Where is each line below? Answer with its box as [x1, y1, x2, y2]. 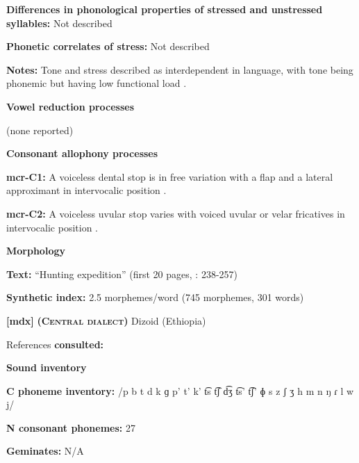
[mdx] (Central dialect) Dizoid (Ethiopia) [6, 313, 206, 327]
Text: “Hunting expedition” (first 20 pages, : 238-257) [6, 266, 238, 281]
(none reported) [6, 122, 74, 137]
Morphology [6, 243, 65, 258]
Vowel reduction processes [6, 99, 135, 113]
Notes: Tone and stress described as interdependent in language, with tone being [6, 62, 353, 76]
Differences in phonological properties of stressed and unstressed [6, 2, 323, 16]
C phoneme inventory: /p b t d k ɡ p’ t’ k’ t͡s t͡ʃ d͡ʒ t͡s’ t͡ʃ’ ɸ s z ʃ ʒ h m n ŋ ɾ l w [6, 383, 354, 398]
